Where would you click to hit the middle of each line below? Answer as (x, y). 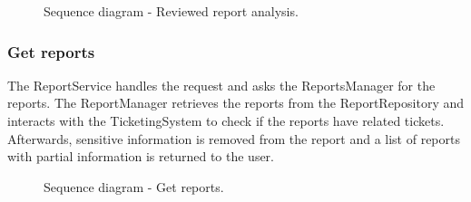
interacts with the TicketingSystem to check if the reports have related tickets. (226, 120)
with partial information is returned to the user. (141, 156)
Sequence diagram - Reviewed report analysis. (171, 11)
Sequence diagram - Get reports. (134, 186)
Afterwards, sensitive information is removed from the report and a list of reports (234, 138)
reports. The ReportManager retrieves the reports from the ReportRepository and (236, 103)
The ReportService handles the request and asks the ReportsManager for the (221, 85)
